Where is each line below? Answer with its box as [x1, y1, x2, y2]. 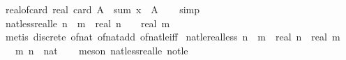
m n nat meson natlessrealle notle [15, 43, 188, 57]
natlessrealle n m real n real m [5, 15, 170, 30]
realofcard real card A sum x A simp [5, 2, 200, 16]
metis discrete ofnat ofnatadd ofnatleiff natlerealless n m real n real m [5, 29, 340, 44]
